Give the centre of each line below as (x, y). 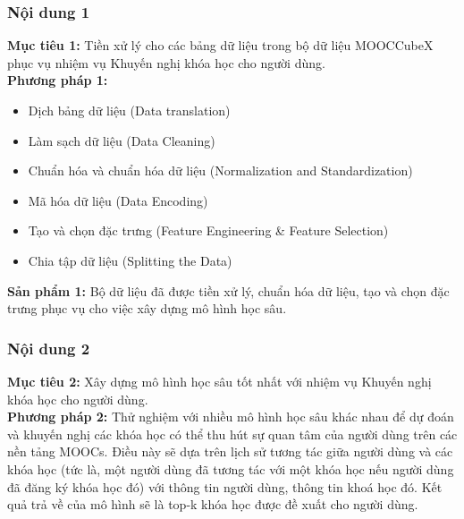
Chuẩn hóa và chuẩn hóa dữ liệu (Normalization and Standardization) (220, 170)
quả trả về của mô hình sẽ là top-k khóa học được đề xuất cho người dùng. (213, 504)
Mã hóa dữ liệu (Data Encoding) (118, 200)
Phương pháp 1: (58, 80)
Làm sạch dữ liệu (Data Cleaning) (122, 140)
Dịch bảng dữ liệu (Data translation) (129, 110)
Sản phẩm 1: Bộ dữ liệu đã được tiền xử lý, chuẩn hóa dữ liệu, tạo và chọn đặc (228, 290)
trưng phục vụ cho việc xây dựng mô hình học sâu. (147, 308)
